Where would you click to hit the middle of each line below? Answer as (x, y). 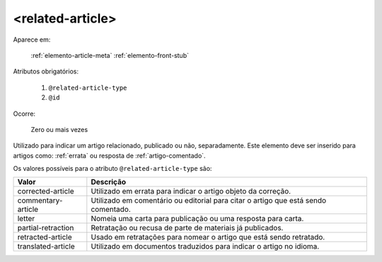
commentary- (40, 201)
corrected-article (46, 191)
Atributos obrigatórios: (46, 71)
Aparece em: (32, 40)
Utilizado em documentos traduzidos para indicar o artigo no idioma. (205, 246)
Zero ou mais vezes (59, 129)
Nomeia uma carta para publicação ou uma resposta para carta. (197, 219)
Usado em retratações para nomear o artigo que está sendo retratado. (208, 237)
